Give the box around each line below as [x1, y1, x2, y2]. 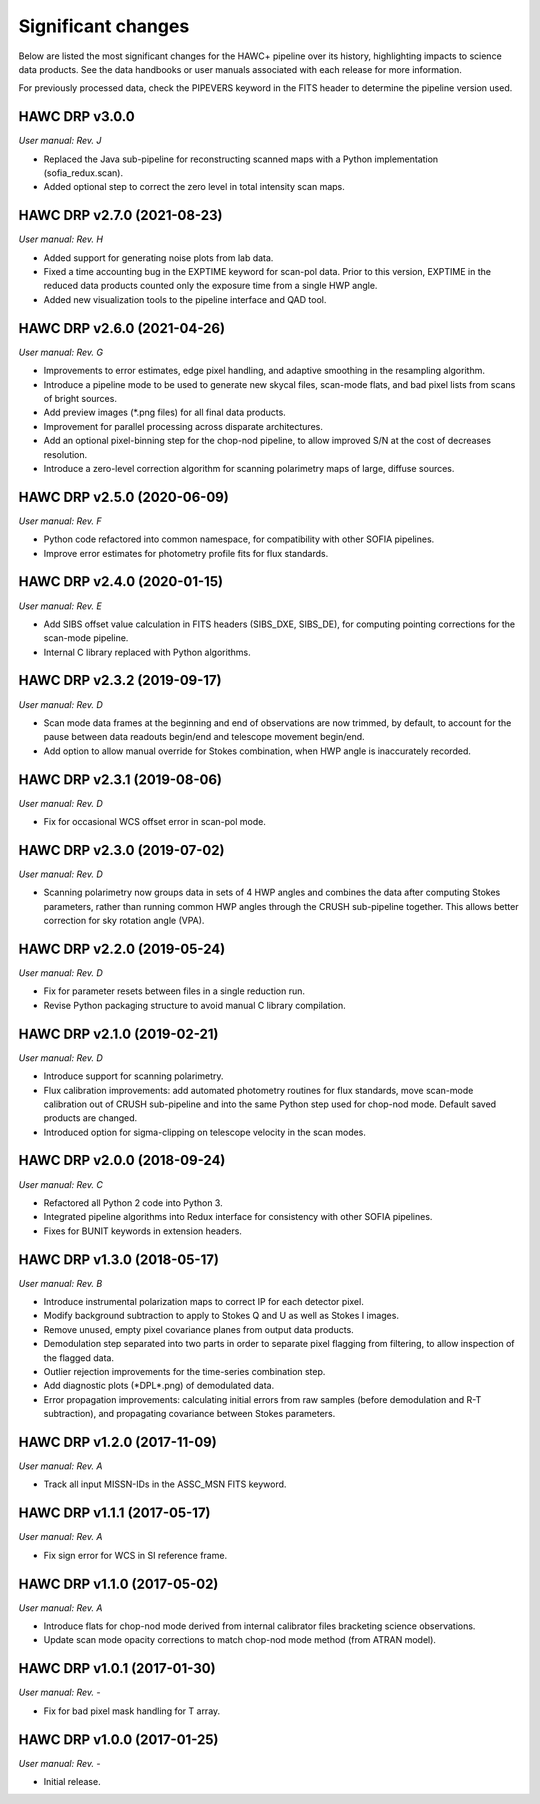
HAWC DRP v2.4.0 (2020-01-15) [18, 573, 224, 590]
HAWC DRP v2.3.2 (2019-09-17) [18, 672, 222, 689]
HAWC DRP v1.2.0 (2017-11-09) [18, 1433, 217, 1450]
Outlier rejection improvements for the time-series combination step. [43, 1366, 326, 1377]
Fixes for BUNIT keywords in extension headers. [43, 1225, 242, 1237]
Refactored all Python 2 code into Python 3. [43, 1196, 224, 1209]
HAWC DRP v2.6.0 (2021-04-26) [18, 320, 225, 337]
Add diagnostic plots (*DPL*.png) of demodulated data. [43, 1380, 275, 1392]
